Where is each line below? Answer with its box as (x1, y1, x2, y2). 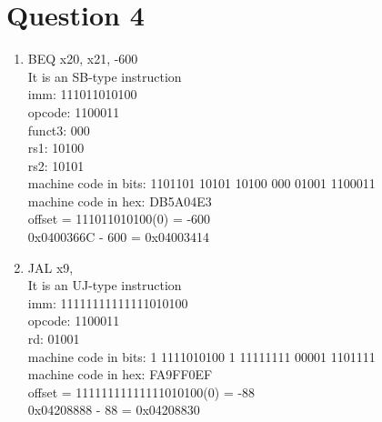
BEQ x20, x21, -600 (27, 49, 138, 68)
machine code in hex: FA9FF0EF (27, 365, 213, 384)
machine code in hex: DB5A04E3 (27, 191, 212, 210)
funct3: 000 (27, 120, 90, 139)
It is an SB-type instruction (27, 66, 182, 85)
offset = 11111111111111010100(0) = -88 (27, 382, 256, 401)
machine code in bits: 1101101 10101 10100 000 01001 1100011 (27, 174, 376, 193)
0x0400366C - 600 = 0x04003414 (27, 227, 209, 246)
